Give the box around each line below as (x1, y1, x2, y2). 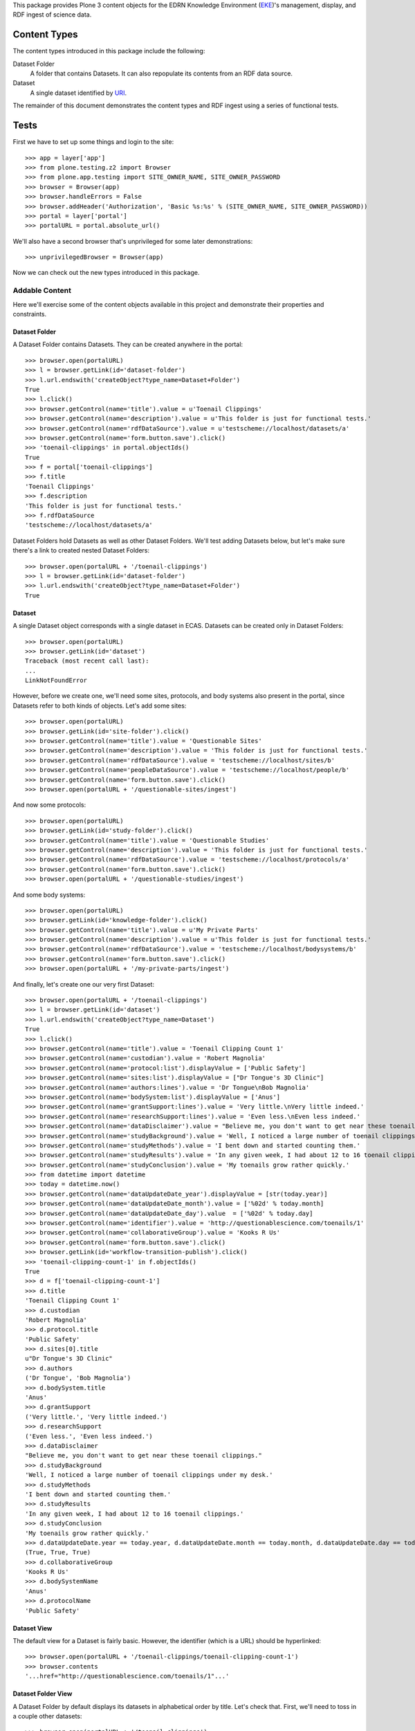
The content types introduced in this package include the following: (12, 47, 205, 55)
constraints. (12, 310, 47, 318)
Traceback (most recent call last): (25, 657, 149, 665)
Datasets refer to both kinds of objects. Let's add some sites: (12, 701, 187, 710)
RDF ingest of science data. (12, 10, 92, 19)
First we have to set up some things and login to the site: (12, 138, 174, 146)
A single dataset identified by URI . (30, 89, 127, 97)
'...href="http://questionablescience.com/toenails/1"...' (25, 1672, 230, 1680)
